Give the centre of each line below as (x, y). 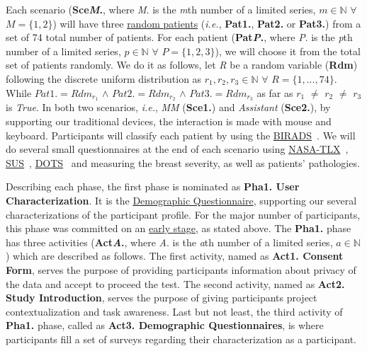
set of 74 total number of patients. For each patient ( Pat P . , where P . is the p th (179, 37)
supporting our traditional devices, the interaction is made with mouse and (169, 121)
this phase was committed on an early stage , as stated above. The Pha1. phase (179, 228)
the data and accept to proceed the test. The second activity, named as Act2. (175, 283)
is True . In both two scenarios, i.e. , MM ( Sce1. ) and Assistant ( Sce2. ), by (168, 107)
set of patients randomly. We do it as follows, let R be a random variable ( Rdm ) (182, 65)
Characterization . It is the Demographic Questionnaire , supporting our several (181, 200)
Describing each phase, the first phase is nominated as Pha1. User (153, 186)
